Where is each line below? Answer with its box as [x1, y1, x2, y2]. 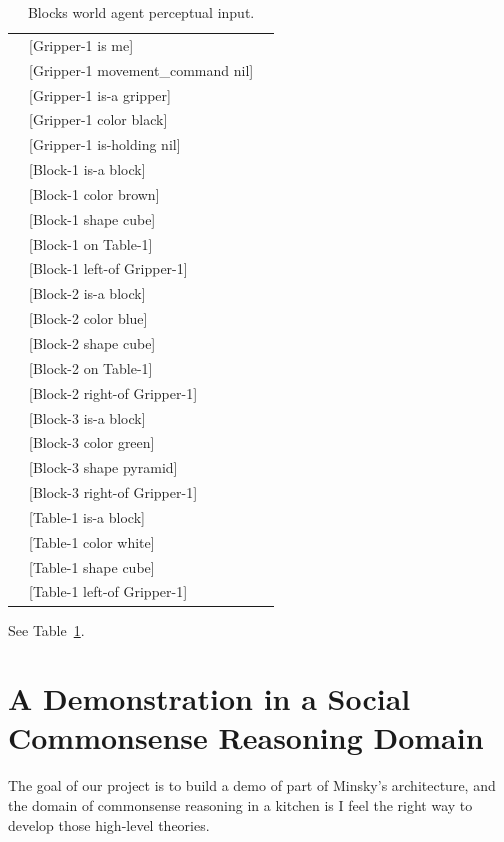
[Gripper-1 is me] [29, 34, 134, 55]
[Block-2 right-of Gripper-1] [29, 382, 198, 403]
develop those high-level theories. [8, 814, 210, 835]
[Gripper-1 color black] [29, 109, 168, 130]
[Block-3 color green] [29, 432, 155, 453]
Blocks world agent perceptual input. [27, 2, 255, 22]
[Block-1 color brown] [29, 183, 160, 204]
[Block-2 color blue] [29, 308, 148, 329]
